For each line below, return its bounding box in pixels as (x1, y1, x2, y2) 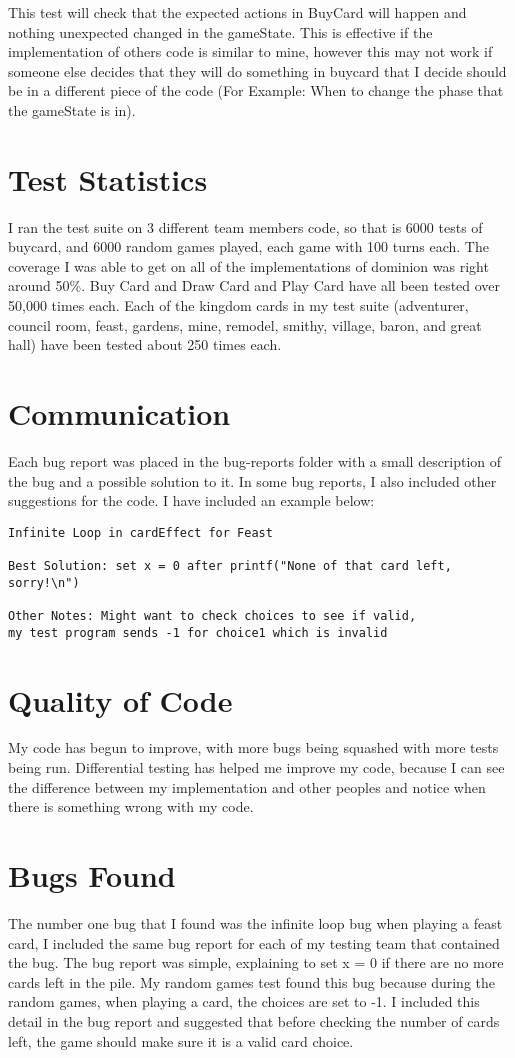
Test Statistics (8, 158, 208, 199)
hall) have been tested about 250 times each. (8, 334, 282, 355)
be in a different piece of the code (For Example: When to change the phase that (8, 80, 504, 101)
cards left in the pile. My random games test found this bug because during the (8, 971, 496, 992)
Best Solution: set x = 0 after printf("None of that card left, (8, 559, 452, 574)
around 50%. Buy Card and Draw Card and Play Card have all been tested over (8, 275, 501, 296)
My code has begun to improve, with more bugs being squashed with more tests (8, 737, 499, 758)
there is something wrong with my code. (8, 796, 254, 817)
